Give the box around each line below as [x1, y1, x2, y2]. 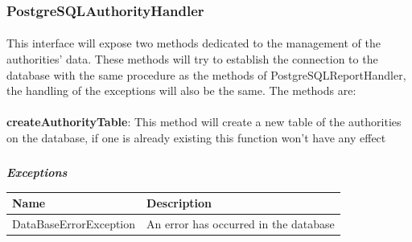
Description [146, 195, 212, 211]
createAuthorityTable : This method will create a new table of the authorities [6, 113, 402, 130]
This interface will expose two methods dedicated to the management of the [6, 35, 381, 51]
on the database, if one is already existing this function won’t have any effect [6, 129, 386, 146]
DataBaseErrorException [12, 215, 136, 232]
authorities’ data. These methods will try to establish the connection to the [6, 51, 378, 68]
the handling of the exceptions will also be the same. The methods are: [6, 82, 356, 99]
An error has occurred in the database [146, 215, 335, 232]
